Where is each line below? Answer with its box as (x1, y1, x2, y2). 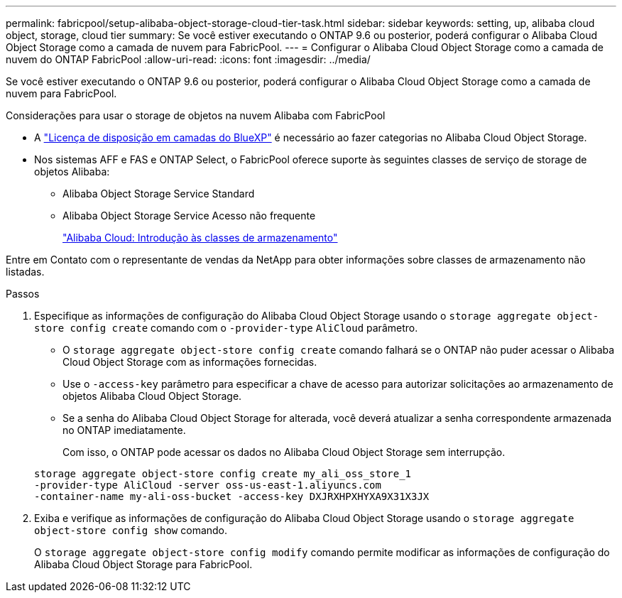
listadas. (6, 266, 45, 278)
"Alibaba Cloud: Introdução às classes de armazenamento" (62, 232, 338, 244)
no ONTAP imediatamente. (62, 424, 186, 436)
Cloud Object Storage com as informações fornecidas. (62, 356, 317, 368)
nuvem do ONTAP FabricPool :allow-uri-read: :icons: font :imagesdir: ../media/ (6, 53, 371, 65)
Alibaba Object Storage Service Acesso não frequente (62, 210, 316, 222)
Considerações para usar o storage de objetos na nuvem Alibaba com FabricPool (6, 109, 386, 121)
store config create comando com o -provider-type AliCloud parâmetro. (34, 322, 418, 334)
